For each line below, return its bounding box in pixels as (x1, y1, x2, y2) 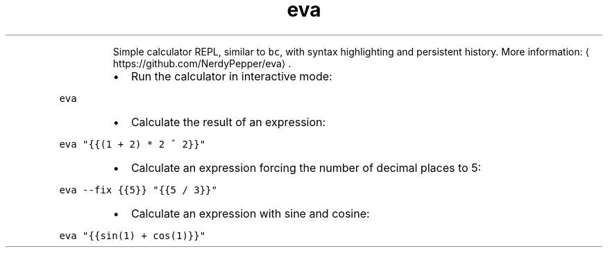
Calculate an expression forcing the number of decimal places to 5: (130, 160, 482, 175)
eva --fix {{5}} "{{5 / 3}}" (59, 184, 217, 195)
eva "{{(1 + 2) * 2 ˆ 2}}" (59, 138, 206, 150)
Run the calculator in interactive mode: (130, 69, 332, 83)
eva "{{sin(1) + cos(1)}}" (59, 229, 206, 241)
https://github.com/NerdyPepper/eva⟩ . (112, 57, 292, 69)
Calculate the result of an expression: (130, 114, 326, 129)
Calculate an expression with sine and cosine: (130, 206, 370, 220)
